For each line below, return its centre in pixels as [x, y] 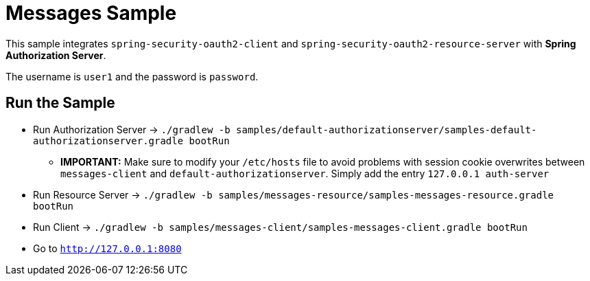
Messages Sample [91, 13]
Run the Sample [60, 103]
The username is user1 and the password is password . [132, 76]
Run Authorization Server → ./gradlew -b [132, 129]
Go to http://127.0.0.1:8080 [107, 248]
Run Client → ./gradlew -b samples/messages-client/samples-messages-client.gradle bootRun [280, 227]
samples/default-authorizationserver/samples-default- [387, 130]
